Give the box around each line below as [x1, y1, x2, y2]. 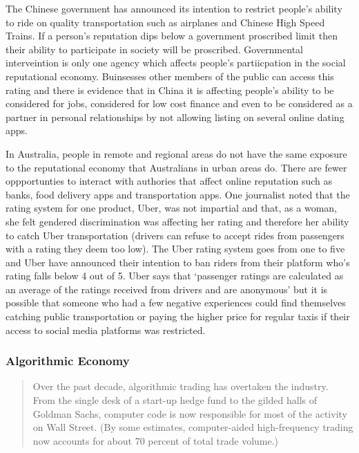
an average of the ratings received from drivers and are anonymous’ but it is [6, 281, 328, 296]
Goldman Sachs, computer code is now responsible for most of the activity [32, 406, 347, 420]
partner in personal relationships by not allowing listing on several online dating [6, 109, 345, 124]
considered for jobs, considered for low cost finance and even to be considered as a [6, 96, 353, 111]
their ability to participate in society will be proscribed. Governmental [6, 41, 303, 56]
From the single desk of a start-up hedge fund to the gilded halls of [32, 393, 318, 407]
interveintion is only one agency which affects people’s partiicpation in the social [6, 55, 346, 70]
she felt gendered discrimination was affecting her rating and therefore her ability [6, 214, 349, 228]
